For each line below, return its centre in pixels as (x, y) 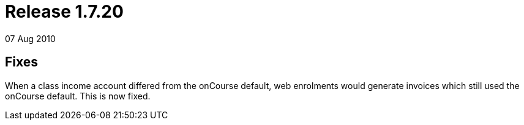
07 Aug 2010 (30, 38)
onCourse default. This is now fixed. (78, 96)
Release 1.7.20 (64, 12)
